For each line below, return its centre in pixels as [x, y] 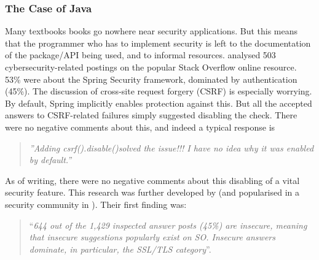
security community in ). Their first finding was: [96, 204]
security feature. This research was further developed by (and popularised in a [152, 192]
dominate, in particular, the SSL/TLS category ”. [120, 249]
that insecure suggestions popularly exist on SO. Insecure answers [152, 237]
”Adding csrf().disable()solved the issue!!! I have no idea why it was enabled [171, 147]
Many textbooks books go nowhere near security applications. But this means [151, 31]
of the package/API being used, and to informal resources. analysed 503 [140, 55]
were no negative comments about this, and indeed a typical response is [140, 127]
